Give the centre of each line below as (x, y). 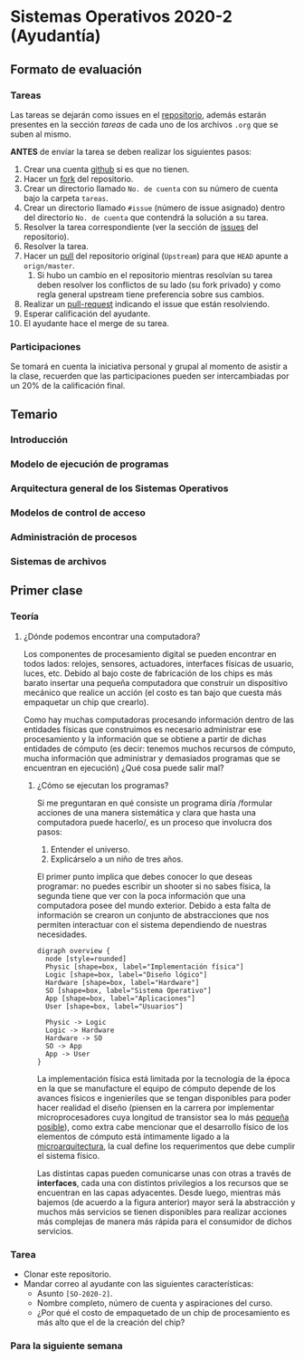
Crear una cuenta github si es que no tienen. (106, 169)
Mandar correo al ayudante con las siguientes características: (138, 1284)
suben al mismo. (41, 134)
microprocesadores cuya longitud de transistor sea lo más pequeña (163, 1117)
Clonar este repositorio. (67, 1274)
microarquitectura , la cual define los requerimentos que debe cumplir (166, 1146)
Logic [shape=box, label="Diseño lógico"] (126, 975)
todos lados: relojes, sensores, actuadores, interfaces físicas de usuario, (159, 663)
